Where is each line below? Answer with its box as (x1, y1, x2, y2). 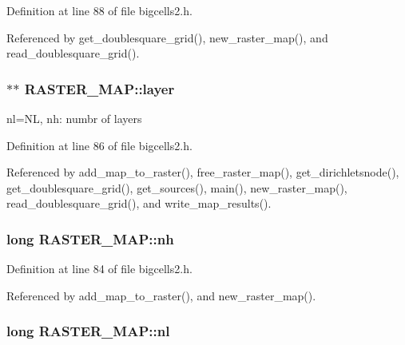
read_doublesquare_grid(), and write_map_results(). (6, 195, 272, 212)
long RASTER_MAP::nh (6, 228, 174, 248)
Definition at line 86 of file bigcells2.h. (6, 137, 193, 153)
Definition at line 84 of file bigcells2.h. (6, 260, 193, 277)
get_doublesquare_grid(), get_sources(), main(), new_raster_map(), (6, 179, 347, 196)
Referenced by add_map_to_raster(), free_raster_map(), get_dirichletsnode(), (6, 164, 399, 180)
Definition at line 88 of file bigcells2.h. (6, 2, 193, 18)
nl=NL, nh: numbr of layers (6, 110, 142, 126)
